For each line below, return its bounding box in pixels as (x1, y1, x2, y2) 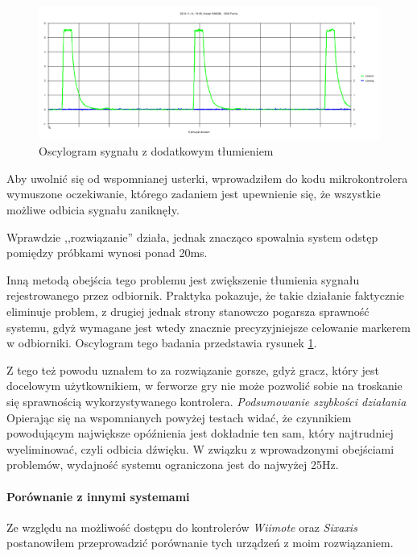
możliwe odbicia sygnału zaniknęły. (6, 201, 180, 218)
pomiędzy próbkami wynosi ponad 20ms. (6, 244, 208, 261)
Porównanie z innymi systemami (6, 488, 190, 504)
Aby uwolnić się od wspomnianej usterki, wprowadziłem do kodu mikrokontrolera (6, 169, 408, 186)
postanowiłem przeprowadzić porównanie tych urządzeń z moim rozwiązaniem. (6, 534, 394, 551)
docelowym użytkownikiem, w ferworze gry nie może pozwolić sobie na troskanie (6, 377, 403, 394)
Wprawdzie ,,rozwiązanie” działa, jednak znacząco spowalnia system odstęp (6, 228, 378, 245)
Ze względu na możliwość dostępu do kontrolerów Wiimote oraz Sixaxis (6, 518, 357, 535)
